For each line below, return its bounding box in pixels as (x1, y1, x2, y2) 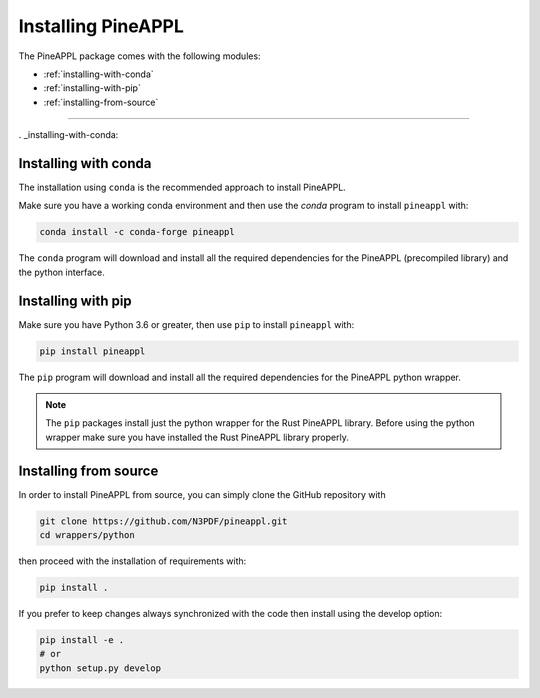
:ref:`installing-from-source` (43, 96, 159, 108)
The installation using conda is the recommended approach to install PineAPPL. (18, 181, 347, 194)
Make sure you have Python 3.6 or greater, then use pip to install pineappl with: (18, 318, 355, 330)
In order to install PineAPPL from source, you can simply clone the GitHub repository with (18, 488, 386, 500)
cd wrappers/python (39, 530, 135, 541)
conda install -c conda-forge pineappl (39, 226, 235, 238)
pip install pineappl (39, 345, 146, 357)
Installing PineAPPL (18, 15, 185, 37)
